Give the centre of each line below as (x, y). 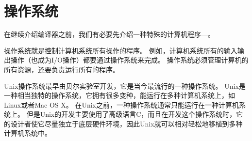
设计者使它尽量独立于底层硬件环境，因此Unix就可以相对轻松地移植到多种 (126, 123)
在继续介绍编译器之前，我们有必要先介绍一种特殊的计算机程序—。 (109, 34)
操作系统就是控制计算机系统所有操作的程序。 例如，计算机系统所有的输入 (121, 50)
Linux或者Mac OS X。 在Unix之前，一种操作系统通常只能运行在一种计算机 (121, 104)
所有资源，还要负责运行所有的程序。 (62, 69)
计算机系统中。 (28, 133)
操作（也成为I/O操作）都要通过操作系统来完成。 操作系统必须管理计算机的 (129, 60)
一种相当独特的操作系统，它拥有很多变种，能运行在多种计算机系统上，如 (119, 95)
